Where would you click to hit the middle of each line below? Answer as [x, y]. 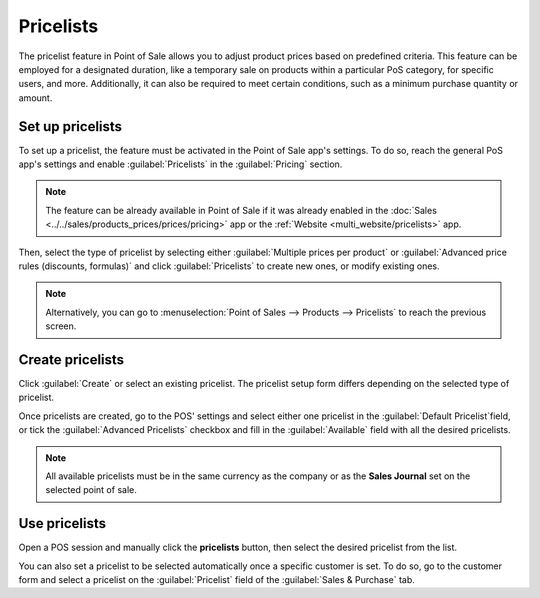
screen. [61, 326]
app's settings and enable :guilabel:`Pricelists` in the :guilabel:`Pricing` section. [180, 164]
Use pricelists [62, 523]
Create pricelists [71, 359]
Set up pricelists [70, 126]
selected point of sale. [91, 490]
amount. [35, 97]
